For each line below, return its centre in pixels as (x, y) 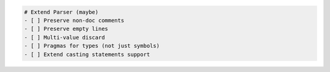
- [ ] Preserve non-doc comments (74, 20)
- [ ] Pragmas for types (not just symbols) (92, 46)
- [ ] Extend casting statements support (87, 54)
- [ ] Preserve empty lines (66, 29)
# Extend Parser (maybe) (61, 12)
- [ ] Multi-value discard (64, 37)
